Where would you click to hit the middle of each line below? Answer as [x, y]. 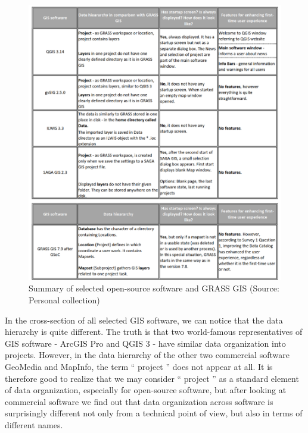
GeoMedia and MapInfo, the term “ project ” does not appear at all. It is [139, 367]
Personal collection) [64, 300]
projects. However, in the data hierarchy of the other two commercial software [147, 355]
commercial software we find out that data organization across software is [139, 401]
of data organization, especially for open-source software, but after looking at [146, 390]
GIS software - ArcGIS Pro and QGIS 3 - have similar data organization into [145, 343]
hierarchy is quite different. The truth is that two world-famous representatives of [154, 332]
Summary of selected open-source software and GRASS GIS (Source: [154, 288]
